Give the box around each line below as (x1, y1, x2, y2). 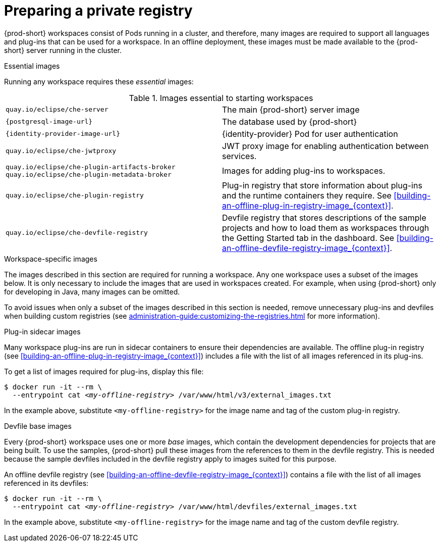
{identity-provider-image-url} (6, 130, 120, 138)
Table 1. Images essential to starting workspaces (129, 92, 313, 103)
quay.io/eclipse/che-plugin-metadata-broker (6, 170, 172, 178)
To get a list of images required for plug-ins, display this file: (4, 367, 204, 376)
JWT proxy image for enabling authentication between (222, 140, 429, 151)
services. (222, 151, 257, 161)
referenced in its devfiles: (4, 478, 89, 487)
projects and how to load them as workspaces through (222, 222, 429, 233)
